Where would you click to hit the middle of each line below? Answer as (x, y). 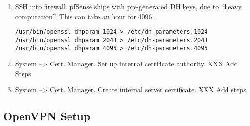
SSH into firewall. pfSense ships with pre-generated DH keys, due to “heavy (128, 6)
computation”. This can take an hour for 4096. (84, 16)
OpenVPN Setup (47, 116)
